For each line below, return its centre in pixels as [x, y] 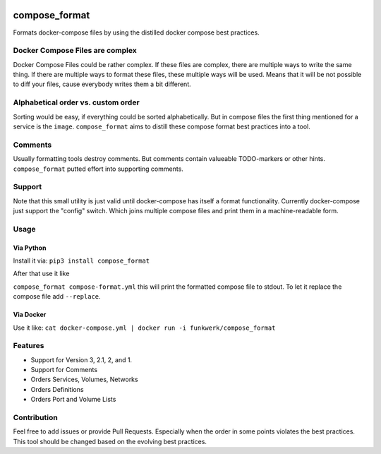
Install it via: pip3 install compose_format [81, 261]
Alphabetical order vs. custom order [77, 102]
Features [29, 346]
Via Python [30, 248]
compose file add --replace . [57, 297]
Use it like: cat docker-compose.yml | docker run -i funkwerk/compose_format [144, 328]
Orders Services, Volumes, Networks [84, 380]
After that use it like [41, 274]
